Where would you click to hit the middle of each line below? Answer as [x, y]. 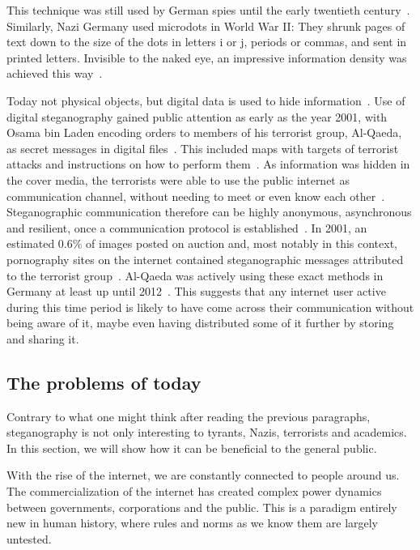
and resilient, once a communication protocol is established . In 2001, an [187, 227]
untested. [29, 538]
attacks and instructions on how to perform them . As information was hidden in [208, 164]
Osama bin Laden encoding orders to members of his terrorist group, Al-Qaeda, [204, 132]
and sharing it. [43, 338]
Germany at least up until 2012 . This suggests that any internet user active [196, 291]
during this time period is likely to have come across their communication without [210, 307]
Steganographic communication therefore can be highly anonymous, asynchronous [209, 212]
